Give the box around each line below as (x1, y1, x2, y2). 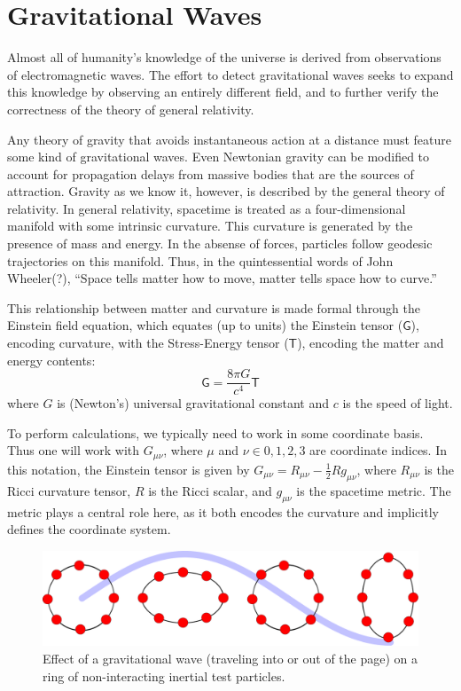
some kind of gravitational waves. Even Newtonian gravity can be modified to (7, 147, 430, 166)
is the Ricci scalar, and (148, 481, 272, 499)
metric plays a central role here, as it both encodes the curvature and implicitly (7, 502, 439, 521)
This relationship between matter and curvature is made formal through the (7, 298, 420, 317)
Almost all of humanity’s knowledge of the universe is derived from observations (7, 48, 441, 67)
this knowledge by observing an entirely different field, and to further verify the (7, 82, 439, 101)
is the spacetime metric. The (296, 481, 451, 499)
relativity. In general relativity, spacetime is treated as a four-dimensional (7, 199, 406, 217)
